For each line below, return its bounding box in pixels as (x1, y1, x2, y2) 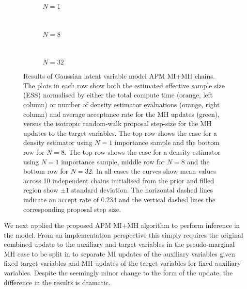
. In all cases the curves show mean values (92, 166, 216, 176)
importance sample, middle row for (61, 156, 165, 166)
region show (23, 185, 59, 195)
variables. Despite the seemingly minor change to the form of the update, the (4, 268, 233, 278)
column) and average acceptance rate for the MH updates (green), (23, 109, 220, 119)
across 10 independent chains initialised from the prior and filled (23, 175, 215, 185)
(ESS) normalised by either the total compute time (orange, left (23, 90, 213, 100)
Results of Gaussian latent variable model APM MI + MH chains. (23, 71, 215, 81)
